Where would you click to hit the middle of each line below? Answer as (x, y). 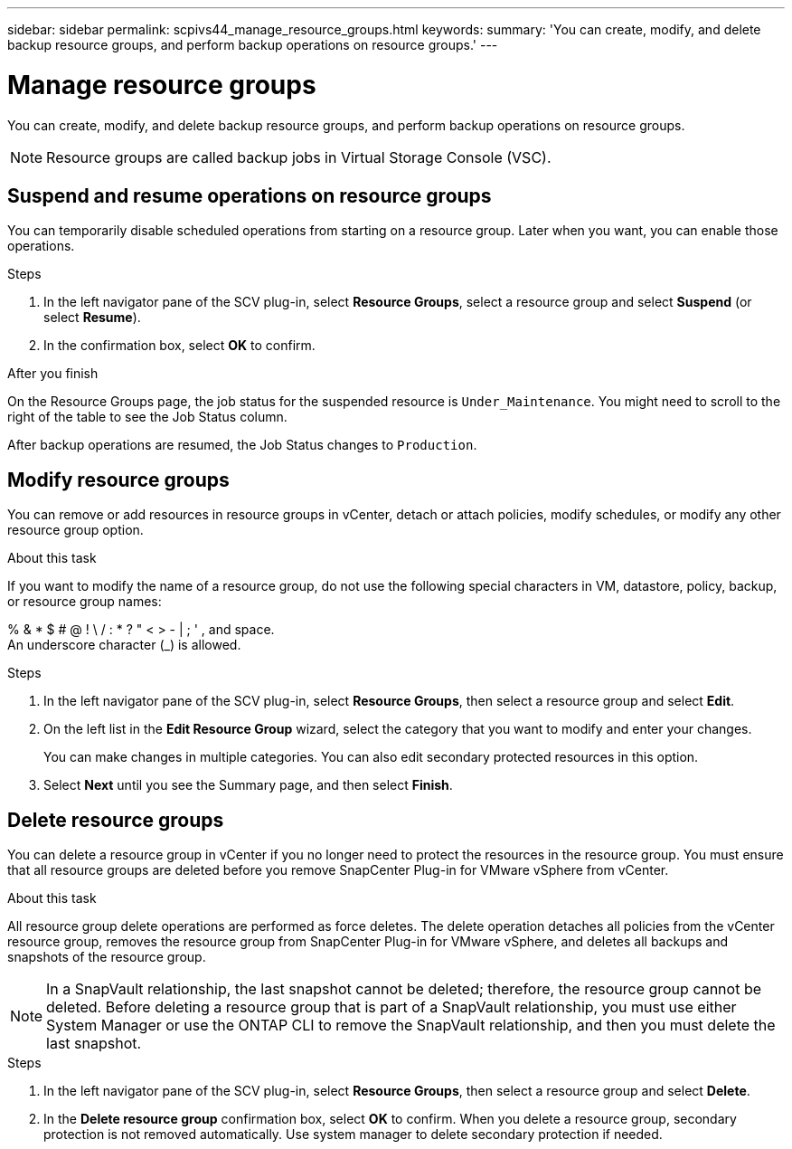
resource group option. (75, 530)
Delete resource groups (116, 820)
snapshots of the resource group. (107, 957)
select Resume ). (92, 318)
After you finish (53, 374)
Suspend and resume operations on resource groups (250, 195)
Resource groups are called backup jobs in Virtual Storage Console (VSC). (299, 157)
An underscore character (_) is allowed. (124, 645)
